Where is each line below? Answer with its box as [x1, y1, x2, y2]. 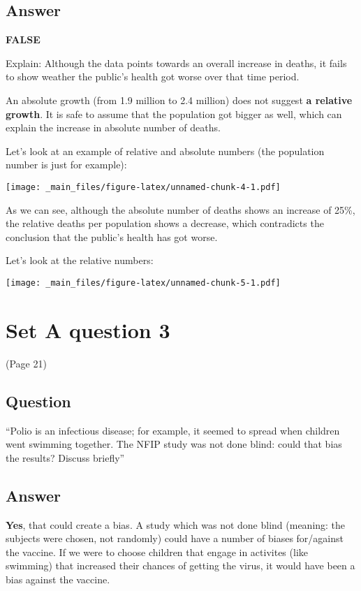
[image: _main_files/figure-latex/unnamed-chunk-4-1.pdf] [6, 182, 281, 192]
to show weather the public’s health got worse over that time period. [6, 69, 300, 84]
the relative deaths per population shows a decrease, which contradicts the [6, 216, 324, 231]
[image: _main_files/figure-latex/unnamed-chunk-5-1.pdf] [6, 277, 281, 288]
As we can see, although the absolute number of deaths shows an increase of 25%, [6, 202, 355, 217]
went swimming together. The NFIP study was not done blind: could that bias [6, 437, 342, 451]
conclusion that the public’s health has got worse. [6, 229, 218, 244]
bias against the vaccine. [6, 571, 110, 586]
